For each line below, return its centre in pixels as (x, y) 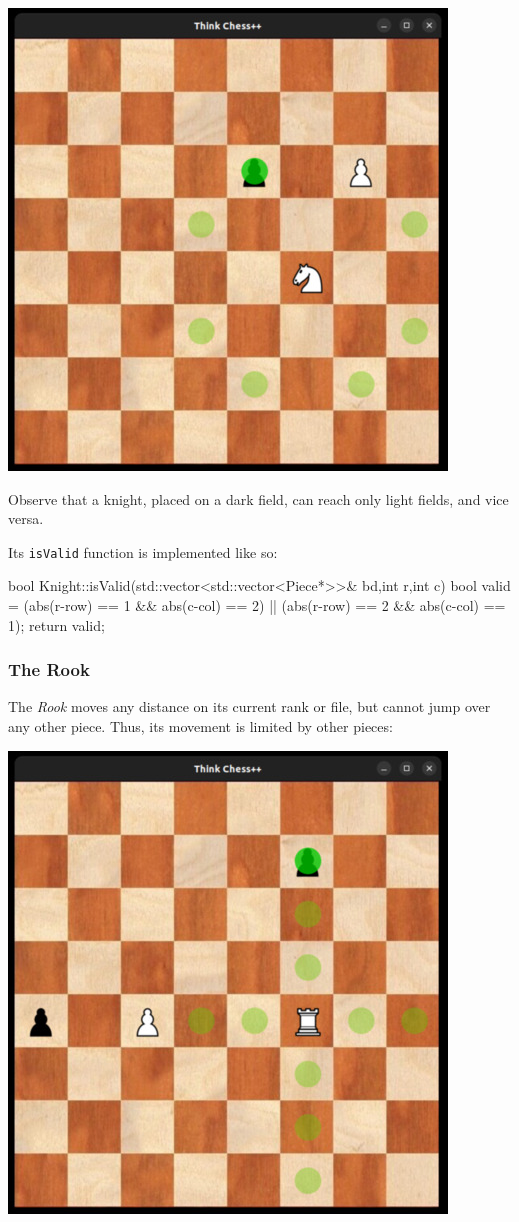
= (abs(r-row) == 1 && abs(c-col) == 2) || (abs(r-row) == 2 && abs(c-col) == (257, 605)
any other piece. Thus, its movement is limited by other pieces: (200, 726)
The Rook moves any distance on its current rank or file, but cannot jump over (249, 706)
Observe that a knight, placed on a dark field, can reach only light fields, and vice (258, 498)
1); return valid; (56, 624)
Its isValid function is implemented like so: (143, 551)
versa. (26, 518)
